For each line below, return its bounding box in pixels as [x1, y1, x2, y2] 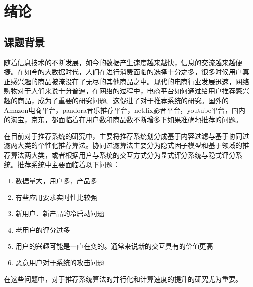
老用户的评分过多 [15, 224, 70, 234]
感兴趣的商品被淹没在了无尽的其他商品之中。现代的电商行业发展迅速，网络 [10, 76, 249, 86]
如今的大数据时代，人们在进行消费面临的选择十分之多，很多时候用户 [24, 67, 242, 77]
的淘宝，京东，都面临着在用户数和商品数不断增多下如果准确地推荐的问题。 [4, 114, 242, 125]
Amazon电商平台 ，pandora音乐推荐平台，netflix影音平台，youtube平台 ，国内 [4, 105, 245, 115]
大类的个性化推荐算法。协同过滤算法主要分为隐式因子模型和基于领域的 [17, 140, 242, 150]
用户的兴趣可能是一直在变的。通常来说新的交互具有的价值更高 [15, 241, 213, 251]
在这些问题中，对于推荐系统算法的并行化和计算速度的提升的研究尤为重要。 [4, 273, 242, 284]
